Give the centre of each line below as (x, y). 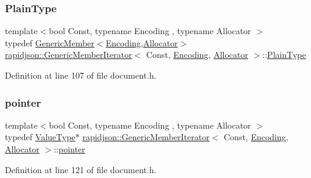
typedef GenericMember (50, 42)
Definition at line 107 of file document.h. (81, 75)
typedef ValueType (40, 137)
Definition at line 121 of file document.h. (81, 169)
